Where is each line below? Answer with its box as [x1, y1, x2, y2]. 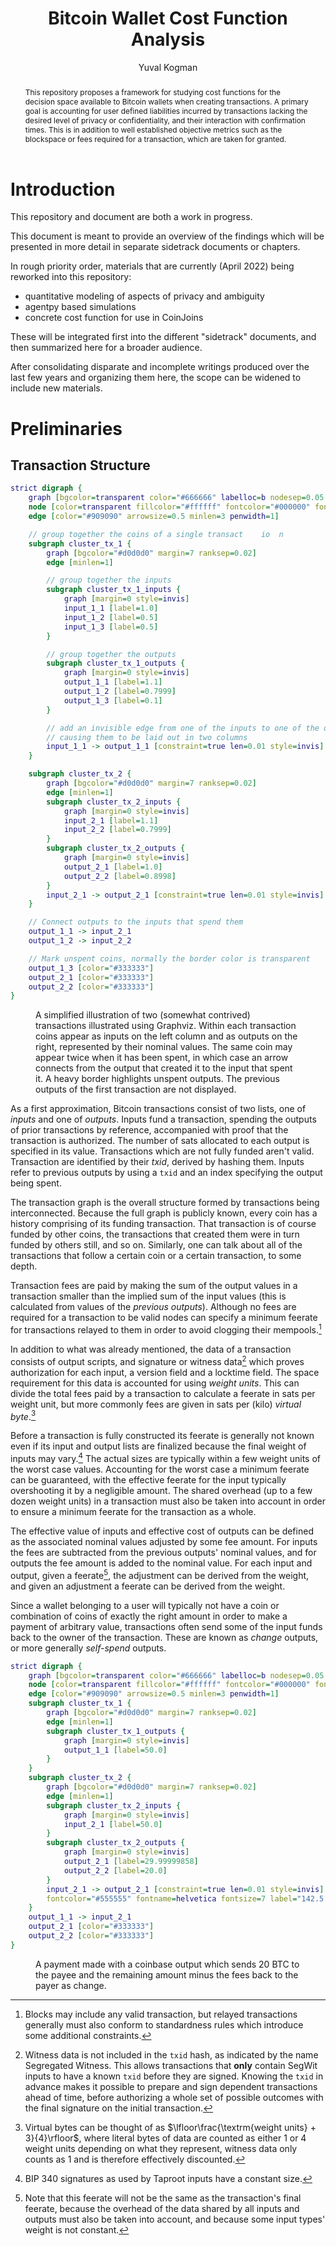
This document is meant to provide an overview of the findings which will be [10, 230, 325, 242]
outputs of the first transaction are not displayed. [35, 1083, 237, 1096]
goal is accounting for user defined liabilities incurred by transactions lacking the [24, 105, 308, 116]
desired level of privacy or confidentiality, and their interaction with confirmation [24, 115, 306, 126]
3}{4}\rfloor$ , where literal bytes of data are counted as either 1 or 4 [24, 2132, 307, 2144]
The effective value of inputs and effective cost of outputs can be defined [10, 1525, 314, 1537]
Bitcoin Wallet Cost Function [48, 7, 288, 30]
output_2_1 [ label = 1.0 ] [63, 862, 163, 872]
